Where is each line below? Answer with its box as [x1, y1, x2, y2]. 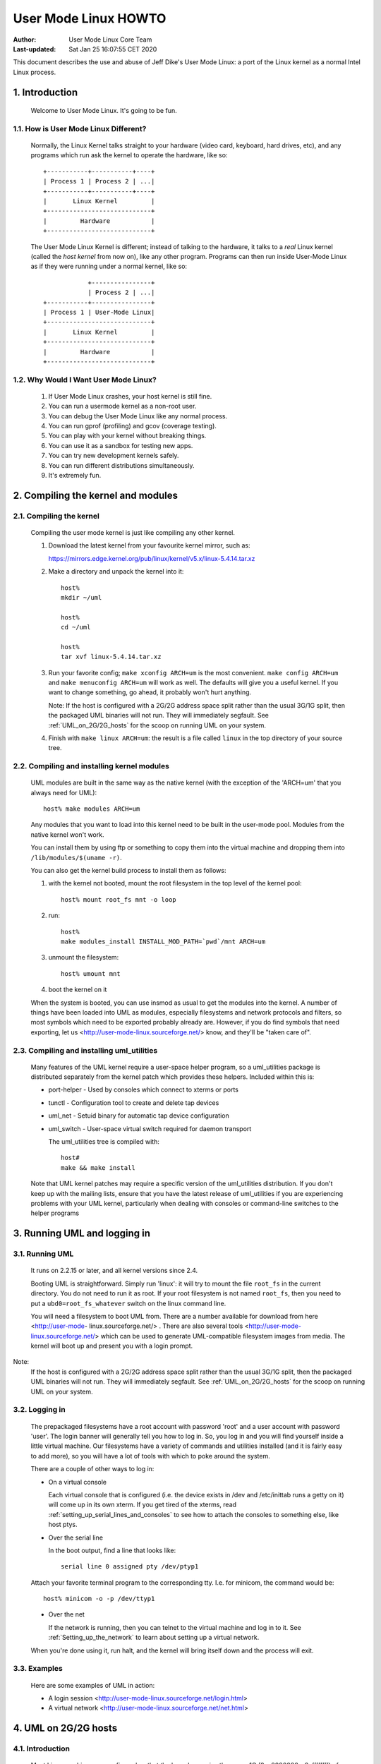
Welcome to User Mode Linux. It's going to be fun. [30, 107, 177, 115]
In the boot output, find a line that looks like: [48, 1546, 176, 1554]
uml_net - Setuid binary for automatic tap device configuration [48, 1111, 229, 1120]
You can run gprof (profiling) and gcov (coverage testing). [48, 422, 217, 430]
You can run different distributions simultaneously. [48, 461, 195, 469]
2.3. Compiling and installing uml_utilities [13, 1045, 158, 1055]
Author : [13, 35, 37, 44]
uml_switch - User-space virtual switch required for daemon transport [48, 1124, 252, 1132]
